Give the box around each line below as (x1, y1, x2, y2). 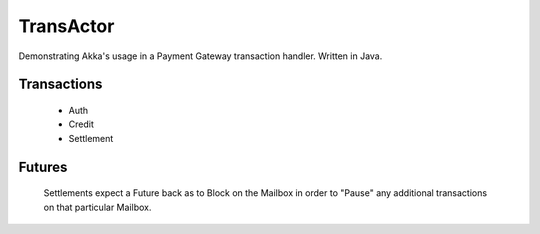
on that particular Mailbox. (43, 201, 152, 213)
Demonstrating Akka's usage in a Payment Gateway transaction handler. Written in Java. (18, 50, 383, 62)
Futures (18, 158, 68, 175)
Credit (68, 118, 94, 130)
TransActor (18, 15, 115, 37)
